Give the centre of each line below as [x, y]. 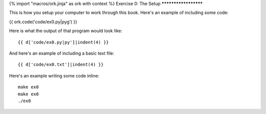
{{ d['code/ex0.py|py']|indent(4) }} [64, 42]
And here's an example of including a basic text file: [62, 53]
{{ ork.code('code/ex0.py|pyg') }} [43, 22]
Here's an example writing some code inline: [54, 76]
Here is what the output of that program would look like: [66, 31]
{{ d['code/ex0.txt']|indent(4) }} [61, 65]
